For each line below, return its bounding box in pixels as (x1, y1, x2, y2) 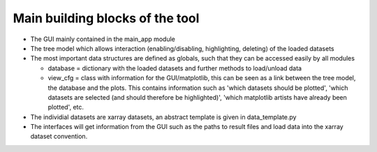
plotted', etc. (47, 103, 84, 112)
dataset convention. (30, 132, 88, 141)
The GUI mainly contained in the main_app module (30, 35, 176, 43)
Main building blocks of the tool (13, 10, 200, 26)
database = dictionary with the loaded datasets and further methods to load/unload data (47, 63, 302, 73)
